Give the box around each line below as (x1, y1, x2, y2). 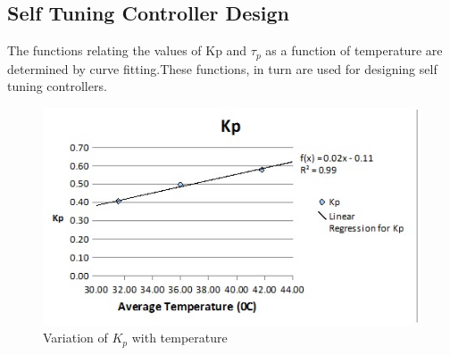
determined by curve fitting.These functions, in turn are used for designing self (7, 59, 437, 78)
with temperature (131, 328, 228, 347)
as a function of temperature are (265, 41, 443, 60)
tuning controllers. (7, 77, 107, 95)
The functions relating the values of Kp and (7, 41, 247, 60)
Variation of (43, 328, 108, 347)
